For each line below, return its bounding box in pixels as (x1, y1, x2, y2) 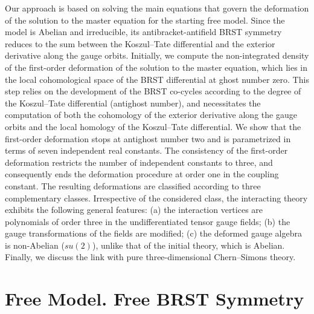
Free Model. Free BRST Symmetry (5, 286, 304, 311)
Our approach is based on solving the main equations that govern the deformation (5, 2, 309, 14)
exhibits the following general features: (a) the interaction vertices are (5, 203, 263, 216)
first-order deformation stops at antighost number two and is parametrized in (5, 132, 291, 145)
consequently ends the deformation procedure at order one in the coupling (5, 168, 279, 180)
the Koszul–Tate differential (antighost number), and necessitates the (5, 96, 261, 109)
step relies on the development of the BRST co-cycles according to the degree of (5, 85, 301, 97)
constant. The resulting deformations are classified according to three (5, 179, 261, 192)
